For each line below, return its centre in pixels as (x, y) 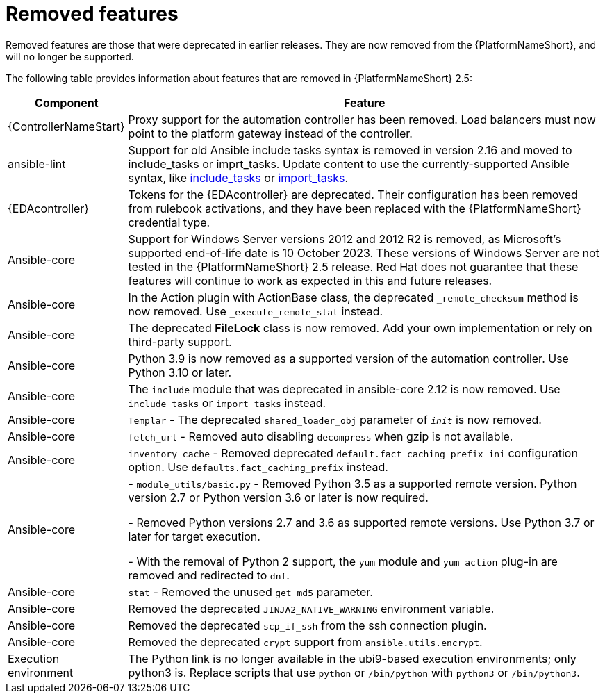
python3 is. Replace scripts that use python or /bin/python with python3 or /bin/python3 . (354, 672)
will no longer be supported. (70, 56)
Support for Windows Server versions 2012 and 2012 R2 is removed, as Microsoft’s (345, 239)
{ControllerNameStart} (66, 126)
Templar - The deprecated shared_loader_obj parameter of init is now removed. (335, 419)
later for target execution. (194, 536)
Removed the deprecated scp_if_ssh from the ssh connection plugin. (307, 625)
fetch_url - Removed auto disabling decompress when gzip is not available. (321, 436)
